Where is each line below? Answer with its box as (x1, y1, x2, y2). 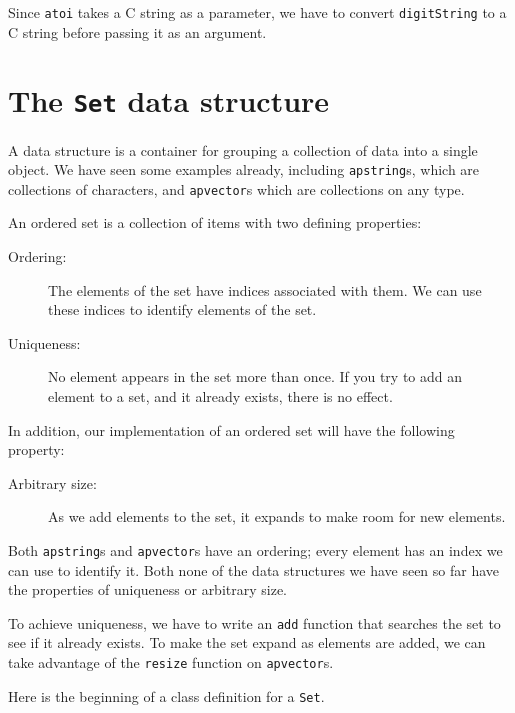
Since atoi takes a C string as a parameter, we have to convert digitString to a (8, 2, 507, 22)
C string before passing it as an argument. (8, 21, 267, 42)
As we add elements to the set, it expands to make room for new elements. (48, 506, 506, 527)
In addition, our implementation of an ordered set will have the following (8, 419, 455, 440)
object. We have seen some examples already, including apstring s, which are (8, 159, 480, 180)
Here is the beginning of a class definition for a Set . (8, 685, 325, 706)
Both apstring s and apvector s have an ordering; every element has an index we (8, 539, 503, 560)
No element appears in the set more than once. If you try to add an (48, 366, 463, 387)
